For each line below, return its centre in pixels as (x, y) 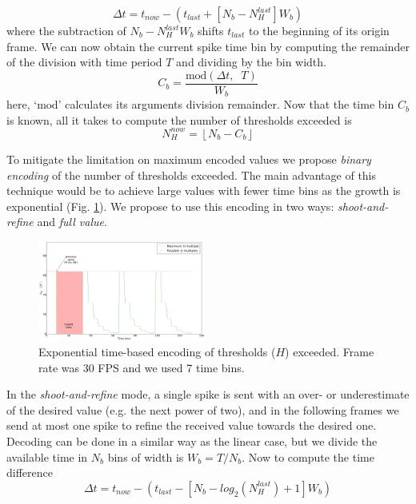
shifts (211, 30)
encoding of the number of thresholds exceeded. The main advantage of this (192, 175)
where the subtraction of (66, 30)
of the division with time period (84, 62)
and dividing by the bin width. (251, 62)
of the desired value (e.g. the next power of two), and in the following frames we (203, 409)
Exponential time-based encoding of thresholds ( (157, 352)
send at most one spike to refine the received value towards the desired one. (192, 425)
